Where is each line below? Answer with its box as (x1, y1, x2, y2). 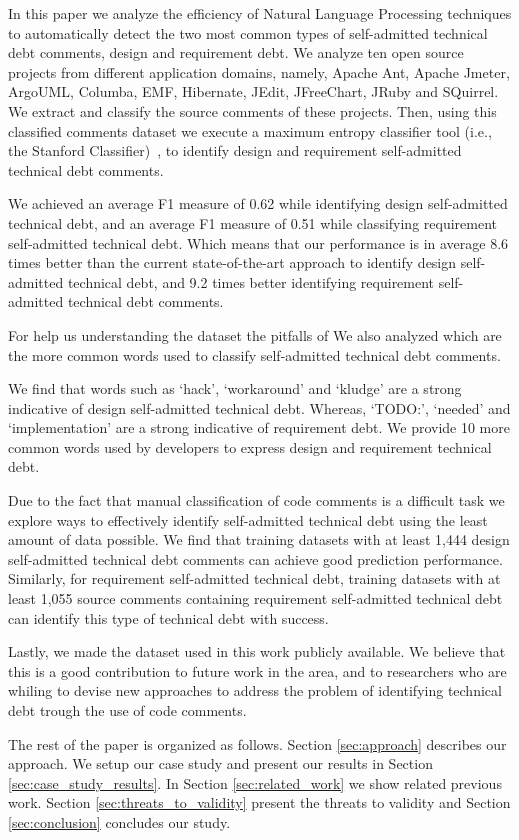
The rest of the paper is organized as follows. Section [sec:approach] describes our (8, 733, 507, 754)
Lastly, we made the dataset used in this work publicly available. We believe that (8, 641, 506, 662)
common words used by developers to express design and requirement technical (8, 436, 492, 457)
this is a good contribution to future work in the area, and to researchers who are (8, 660, 507, 681)
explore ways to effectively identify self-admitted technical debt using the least (8, 509, 488, 530)
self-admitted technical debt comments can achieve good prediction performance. (8, 548, 503, 569)
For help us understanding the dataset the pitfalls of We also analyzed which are (8, 324, 502, 345)
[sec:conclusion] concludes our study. (8, 811, 231, 832)
